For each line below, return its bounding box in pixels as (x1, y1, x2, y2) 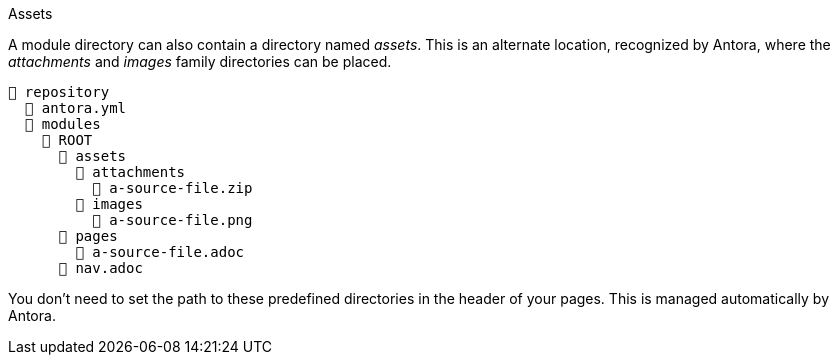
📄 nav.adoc (58, 260, 143, 276)
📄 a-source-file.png (92, 212, 253, 228)
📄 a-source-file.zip (92, 180, 253, 196)
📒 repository (8, 84, 110, 100)
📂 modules (24, 116, 101, 132)
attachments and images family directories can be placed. (8, 53, 392, 70)
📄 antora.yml (24, 100, 127, 116)
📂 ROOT (41, 132, 93, 148)
